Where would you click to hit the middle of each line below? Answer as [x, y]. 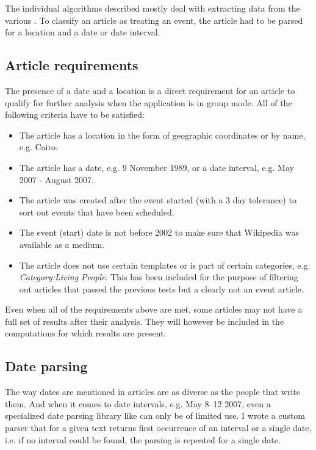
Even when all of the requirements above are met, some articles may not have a [154, 309]
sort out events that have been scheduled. [97, 212]
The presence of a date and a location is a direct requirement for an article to [150, 90]
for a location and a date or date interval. [83, 32]
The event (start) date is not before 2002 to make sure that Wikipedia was [159, 232]
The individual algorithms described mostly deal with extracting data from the [153, 8]
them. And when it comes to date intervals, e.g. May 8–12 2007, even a [138, 403]
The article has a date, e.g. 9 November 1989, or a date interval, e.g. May [156, 167]
